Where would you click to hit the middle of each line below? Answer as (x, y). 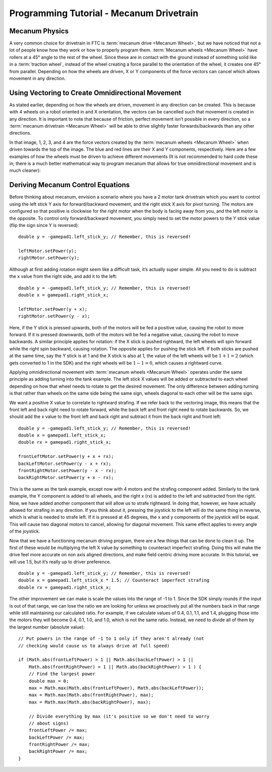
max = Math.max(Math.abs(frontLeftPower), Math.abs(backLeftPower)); (116, 688)
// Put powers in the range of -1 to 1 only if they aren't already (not (111, 639)
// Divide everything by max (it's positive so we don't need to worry (119, 716)
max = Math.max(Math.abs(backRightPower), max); (90, 702)
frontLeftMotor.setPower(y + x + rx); (66, 457)
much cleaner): (25, 170)
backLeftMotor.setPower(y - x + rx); (65, 463)
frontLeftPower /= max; (58, 730)
